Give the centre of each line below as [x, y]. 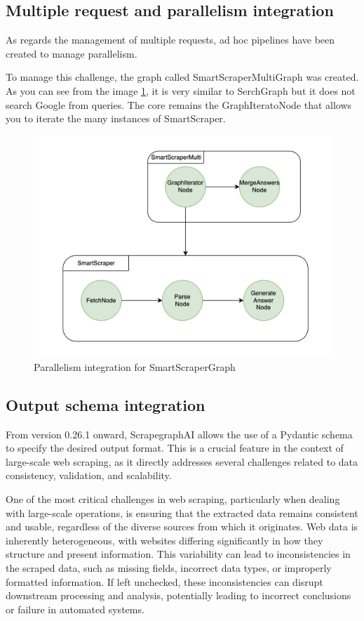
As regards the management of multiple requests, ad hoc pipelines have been [170, 40]
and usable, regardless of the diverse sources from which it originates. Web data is [182, 527]
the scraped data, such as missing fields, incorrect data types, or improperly [169, 568]
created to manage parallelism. [72, 53]
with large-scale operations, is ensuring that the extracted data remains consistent [182, 512]
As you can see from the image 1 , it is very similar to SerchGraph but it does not [181, 90]
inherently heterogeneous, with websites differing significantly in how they [164, 540]
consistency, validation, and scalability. [89, 475]
